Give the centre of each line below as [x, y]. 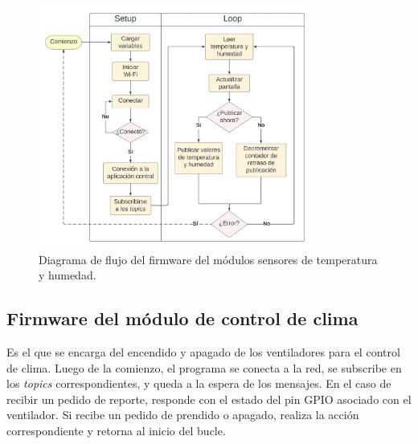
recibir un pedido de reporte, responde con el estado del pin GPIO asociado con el [209, 399]
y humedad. [68, 275]
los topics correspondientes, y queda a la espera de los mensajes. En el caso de [199, 383]
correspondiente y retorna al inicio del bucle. [116, 431]
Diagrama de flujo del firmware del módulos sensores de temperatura [208, 259]
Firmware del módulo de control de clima [182, 318]
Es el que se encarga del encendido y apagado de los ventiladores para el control [203, 352]
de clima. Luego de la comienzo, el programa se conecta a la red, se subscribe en [204, 367]
